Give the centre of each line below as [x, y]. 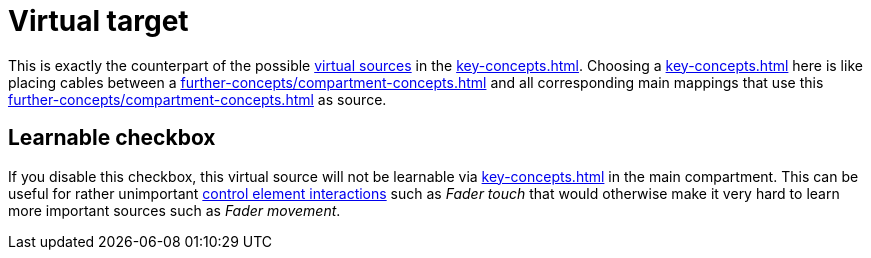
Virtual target [98, 21]
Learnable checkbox [112, 138]
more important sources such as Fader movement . [174, 210]
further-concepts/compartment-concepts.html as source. [197, 99]
